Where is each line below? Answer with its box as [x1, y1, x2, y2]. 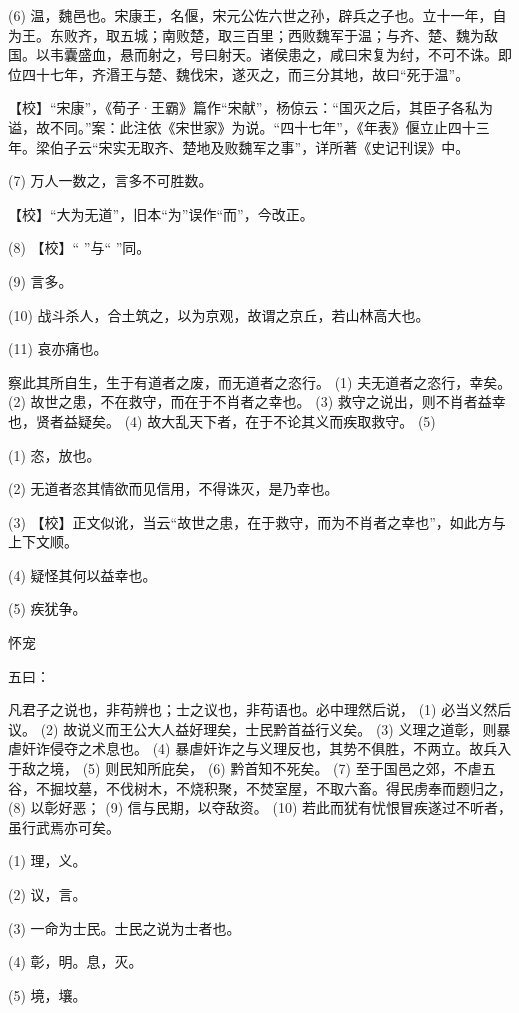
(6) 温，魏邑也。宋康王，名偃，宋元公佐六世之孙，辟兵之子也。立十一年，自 [8, 5, 507, 25]
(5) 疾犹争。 [8, 598, 87, 619]
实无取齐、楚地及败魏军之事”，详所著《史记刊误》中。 [112, 136, 470, 157]
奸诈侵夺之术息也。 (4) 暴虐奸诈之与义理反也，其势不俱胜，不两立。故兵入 [21, 738, 512, 759]
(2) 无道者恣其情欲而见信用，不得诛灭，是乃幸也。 [8, 478, 339, 499]
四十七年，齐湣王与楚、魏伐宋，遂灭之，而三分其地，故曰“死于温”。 [21, 63, 470, 84]
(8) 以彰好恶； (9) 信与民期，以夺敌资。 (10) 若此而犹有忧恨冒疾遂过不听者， [8, 797, 512, 818]
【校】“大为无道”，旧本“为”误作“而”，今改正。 [8, 203, 314, 224]
